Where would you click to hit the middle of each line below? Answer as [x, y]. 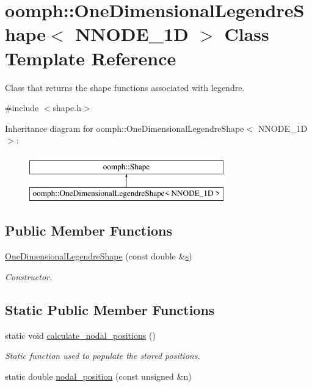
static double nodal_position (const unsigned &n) [98, 376]
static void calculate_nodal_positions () [80, 335]
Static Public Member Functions [110, 309]
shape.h [67, 108]
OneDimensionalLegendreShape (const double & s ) [99, 256]
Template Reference [91, 58]
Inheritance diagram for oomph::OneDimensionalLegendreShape [125, 128]
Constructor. [29, 276]
